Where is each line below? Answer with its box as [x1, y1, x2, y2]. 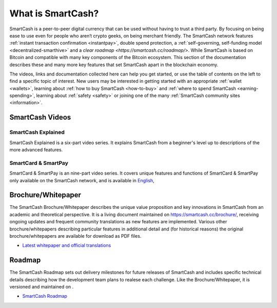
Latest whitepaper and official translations [22, 242, 111, 248]
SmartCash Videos [9, 113, 71, 122]
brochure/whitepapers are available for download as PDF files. [9, 233, 142, 239]
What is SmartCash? [9, 8, 99, 19]
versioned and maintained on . [9, 284, 74, 290]
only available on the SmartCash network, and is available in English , [9, 177, 155, 183]
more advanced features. [9, 147, 63, 152]
